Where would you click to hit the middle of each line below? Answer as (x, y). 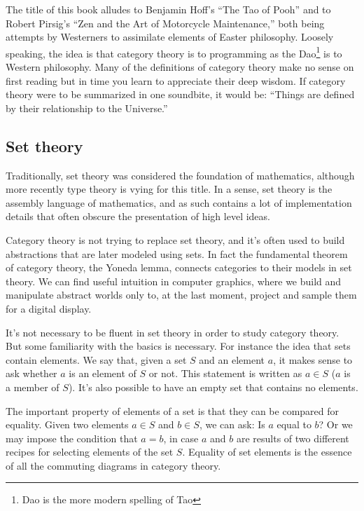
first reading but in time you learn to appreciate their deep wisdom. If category (176, 80)
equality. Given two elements (67, 424)
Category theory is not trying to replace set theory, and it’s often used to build (175, 239)
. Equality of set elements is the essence (267, 452)
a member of (33, 387)
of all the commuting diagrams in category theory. (113, 465)
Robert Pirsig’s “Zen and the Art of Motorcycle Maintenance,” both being (165, 23)
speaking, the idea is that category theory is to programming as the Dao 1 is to (174, 52)
